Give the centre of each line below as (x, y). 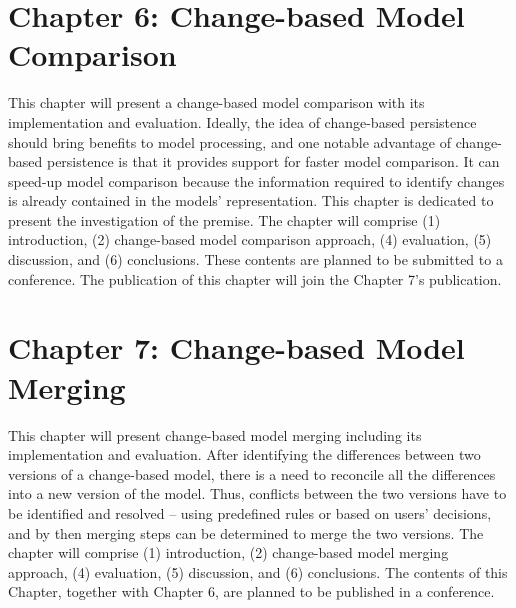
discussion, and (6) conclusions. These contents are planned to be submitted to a (255, 259)
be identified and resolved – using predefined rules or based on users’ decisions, (250, 512)
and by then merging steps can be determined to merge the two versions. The (246, 532)
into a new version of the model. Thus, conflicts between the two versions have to (257, 493)
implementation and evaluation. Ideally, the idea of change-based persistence (242, 121)
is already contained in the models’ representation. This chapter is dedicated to (251, 200)
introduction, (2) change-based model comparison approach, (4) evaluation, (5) (250, 239)
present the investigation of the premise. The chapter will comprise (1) (224, 219)
